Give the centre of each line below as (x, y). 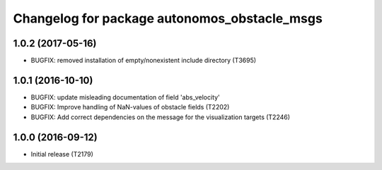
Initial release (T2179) (62, 154)
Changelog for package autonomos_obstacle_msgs (168, 18)
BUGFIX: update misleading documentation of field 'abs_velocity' (126, 97)
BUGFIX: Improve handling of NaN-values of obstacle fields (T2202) (130, 107)
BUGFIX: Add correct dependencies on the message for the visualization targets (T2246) (160, 117)
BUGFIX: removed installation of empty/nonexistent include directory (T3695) (144, 61)
